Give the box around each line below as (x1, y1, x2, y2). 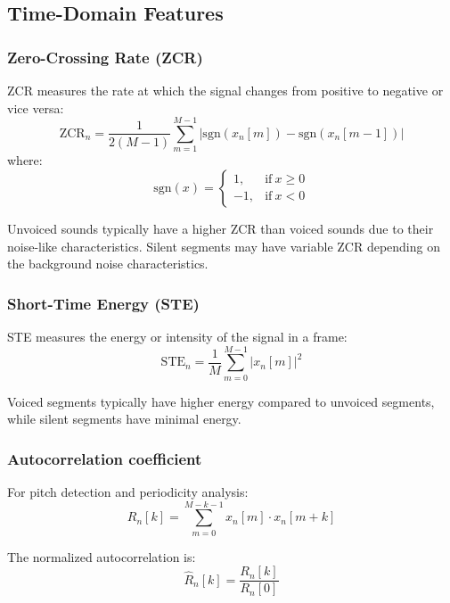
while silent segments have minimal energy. (7, 409, 241, 428)
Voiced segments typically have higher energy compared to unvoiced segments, (7, 392, 435, 410)
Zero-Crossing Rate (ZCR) (7, 45, 203, 68)
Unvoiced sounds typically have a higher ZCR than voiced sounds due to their (7, 219, 434, 237)
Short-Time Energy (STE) (7, 292, 200, 314)
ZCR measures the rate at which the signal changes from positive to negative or (7, 81, 444, 99)
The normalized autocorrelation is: (7, 547, 196, 566)
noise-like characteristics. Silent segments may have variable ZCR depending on (7, 236, 440, 255)
